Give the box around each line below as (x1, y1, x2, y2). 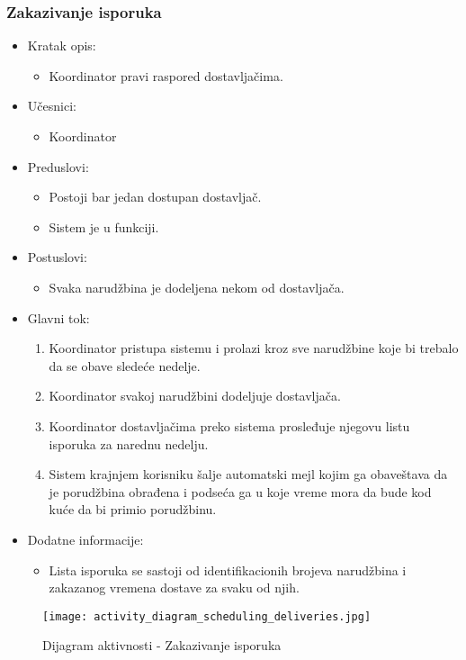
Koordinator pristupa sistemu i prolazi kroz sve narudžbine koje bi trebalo (49, 339, 459, 357)
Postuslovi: (27, 248, 87, 267)
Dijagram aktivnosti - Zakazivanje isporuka (42, 636, 282, 655)
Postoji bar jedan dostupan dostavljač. (49, 187, 262, 206)
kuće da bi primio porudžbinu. (49, 500, 217, 519)
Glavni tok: (27, 308, 90, 327)
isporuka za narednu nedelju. (49, 434, 209, 453)
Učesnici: (27, 96, 76, 115)
